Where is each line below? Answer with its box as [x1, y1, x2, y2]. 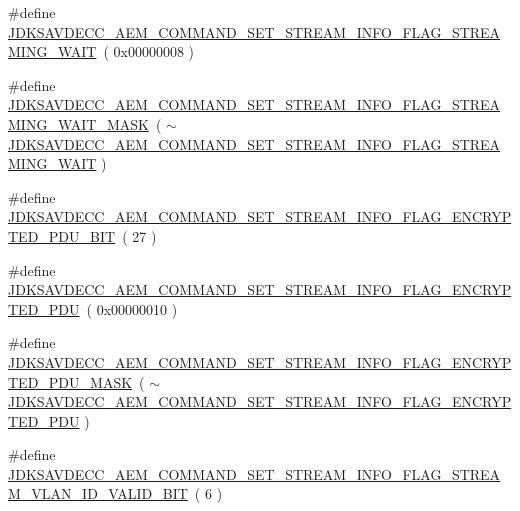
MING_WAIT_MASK [8, 113, 149, 134]
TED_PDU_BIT [8, 225, 116, 246]
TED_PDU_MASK [8, 371, 133, 392]
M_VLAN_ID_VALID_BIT [8, 483, 188, 504]
